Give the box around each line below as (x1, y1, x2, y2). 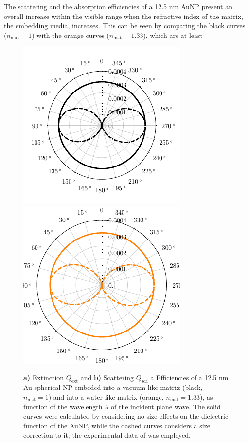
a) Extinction (23, 372, 64, 382)
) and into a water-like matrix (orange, (48, 391, 164, 402)
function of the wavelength (23, 401, 103, 411)
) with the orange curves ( (32, 30, 109, 40)
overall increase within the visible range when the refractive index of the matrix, (4, 11, 243, 21)
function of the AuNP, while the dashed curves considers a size (23, 420, 211, 430)
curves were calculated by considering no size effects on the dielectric (23, 411, 229, 421)
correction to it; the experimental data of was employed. (23, 430, 191, 440)
